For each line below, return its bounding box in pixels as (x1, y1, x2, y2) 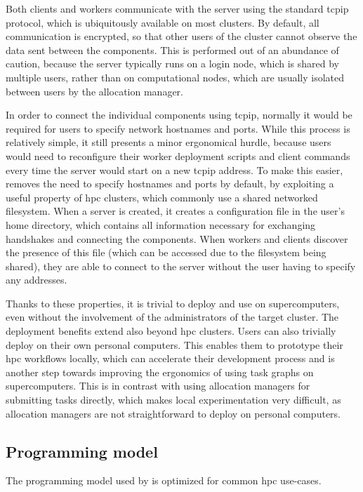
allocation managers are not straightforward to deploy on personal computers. (6, 406, 341, 420)
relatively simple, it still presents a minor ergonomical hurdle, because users (6, 135, 331, 149)
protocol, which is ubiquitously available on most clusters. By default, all (6, 15, 319, 29)
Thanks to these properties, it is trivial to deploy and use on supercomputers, (6, 295, 340, 310)
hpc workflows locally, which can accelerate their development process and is (6, 351, 335, 366)
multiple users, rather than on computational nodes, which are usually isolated (6, 69, 345, 84)
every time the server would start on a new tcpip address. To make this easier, (6, 162, 343, 177)
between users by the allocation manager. (6, 84, 183, 98)
